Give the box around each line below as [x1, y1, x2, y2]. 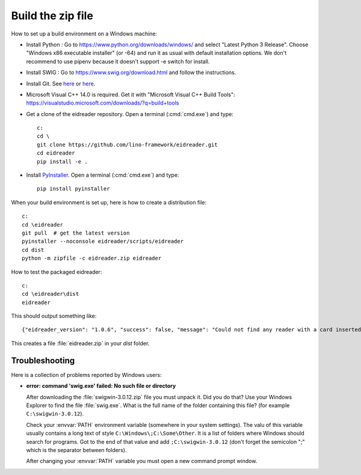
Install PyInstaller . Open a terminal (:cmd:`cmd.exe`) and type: [26, 171, 179, 179]
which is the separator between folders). [26, 446, 127, 453]
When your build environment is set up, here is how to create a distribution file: [11, 198, 207, 206]
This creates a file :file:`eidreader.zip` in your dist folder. [11, 340, 150, 347]
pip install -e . [37, 158, 88, 165]
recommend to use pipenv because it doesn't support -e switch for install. [26, 58, 210, 65]
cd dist [22, 247, 45, 253]
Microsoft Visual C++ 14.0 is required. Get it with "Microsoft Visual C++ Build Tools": [26, 91, 235, 98]
